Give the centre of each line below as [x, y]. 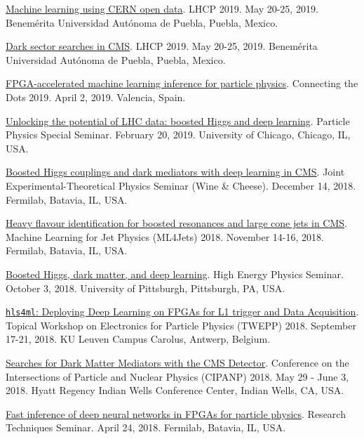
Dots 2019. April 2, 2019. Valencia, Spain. [96, 97]
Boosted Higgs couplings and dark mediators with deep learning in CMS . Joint [175, 172]
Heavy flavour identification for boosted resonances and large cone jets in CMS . [176, 223]
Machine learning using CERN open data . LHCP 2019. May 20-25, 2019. [162, 8]
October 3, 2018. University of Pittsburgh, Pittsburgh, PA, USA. [146, 288]
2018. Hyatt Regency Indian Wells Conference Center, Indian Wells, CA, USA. [175, 390]
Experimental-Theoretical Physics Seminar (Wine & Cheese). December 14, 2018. [181, 185]
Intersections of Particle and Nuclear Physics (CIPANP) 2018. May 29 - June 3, [177, 376]
